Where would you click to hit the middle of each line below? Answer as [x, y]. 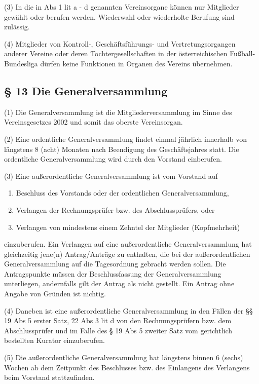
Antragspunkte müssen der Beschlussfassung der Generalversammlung [113, 273]
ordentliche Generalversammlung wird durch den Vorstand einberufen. [113, 159]
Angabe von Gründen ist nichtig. [55, 294]
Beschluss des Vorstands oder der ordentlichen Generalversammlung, [122, 193]
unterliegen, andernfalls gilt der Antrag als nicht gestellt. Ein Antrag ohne [119, 283]
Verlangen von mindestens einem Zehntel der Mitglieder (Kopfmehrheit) [128, 227]
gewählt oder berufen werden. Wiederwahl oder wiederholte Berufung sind [119, 16]
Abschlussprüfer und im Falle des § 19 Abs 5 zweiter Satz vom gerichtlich [118, 330]
